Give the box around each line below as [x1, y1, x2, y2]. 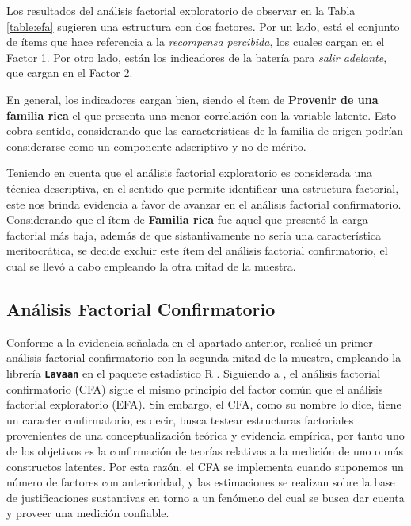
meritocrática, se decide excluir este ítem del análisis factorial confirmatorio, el [6, 242, 388, 259]
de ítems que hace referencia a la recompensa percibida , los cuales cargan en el [6, 33, 385, 50]
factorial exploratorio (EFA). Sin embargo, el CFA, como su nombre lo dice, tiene [6, 396, 401, 413]
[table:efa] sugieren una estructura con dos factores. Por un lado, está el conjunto [6, 17, 400, 34]
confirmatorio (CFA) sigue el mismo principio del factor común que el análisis [6, 380, 383, 397]
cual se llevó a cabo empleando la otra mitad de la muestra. [6, 257, 296, 274]
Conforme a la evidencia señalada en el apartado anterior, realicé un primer [6, 333, 373, 350]
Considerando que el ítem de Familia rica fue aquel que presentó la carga [6, 211, 368, 228]
